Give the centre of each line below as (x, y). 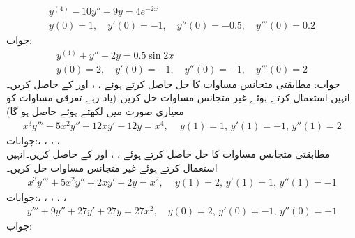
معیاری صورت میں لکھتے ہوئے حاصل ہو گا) (95, 111)
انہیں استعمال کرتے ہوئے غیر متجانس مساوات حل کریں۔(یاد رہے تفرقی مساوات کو (178, 97)
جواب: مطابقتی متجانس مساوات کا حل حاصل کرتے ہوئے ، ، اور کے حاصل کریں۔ (173, 83)
